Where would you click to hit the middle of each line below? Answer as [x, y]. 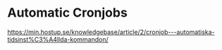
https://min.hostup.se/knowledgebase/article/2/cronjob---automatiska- [111, 32]
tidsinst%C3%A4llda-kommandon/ [58, 39]
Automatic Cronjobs [68, 13]
